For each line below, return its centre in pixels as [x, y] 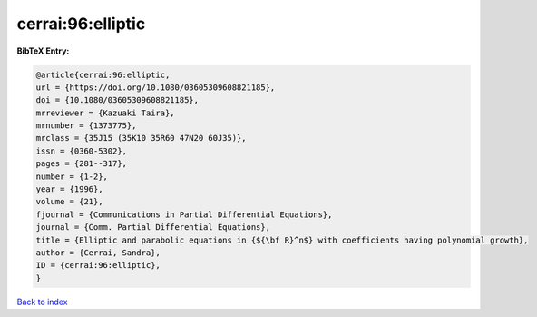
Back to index [42, 302]
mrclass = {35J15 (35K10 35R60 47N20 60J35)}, [141, 138]
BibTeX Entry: [43, 51]
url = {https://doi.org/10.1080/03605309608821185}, [156, 87]
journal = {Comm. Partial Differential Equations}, [153, 228]
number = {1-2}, [72, 176]
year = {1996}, [69, 189]
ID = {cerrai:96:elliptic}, [98, 265]
